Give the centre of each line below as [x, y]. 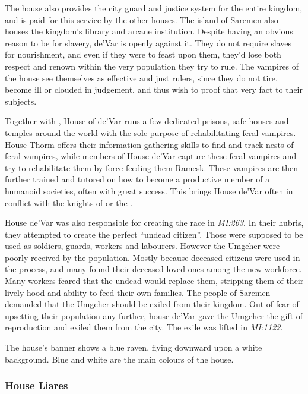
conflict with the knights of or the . [69, 202]
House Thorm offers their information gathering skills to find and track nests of [149, 144]
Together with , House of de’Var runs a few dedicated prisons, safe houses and [147, 121]
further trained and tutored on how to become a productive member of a [137, 179]
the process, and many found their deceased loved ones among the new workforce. [153, 269]
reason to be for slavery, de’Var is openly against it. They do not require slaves [148, 42]
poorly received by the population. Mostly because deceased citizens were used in [153, 257]
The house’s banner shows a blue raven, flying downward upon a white [134, 347]
